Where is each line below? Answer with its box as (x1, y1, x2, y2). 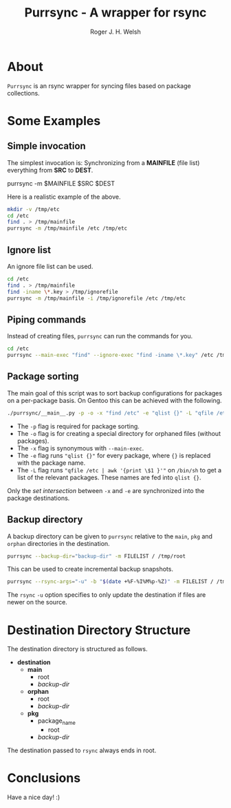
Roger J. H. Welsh (90, 28, 141, 36)
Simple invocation (7, 140, 86, 152)
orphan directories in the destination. (7, 539, 110, 547)
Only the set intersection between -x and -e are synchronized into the (7, 486, 205, 494)
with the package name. (16, 459, 86, 467)
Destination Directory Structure (7, 622, 191, 637)
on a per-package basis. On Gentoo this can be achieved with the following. (7, 396, 222, 404)
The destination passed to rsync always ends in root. (7, 746, 157, 754)
